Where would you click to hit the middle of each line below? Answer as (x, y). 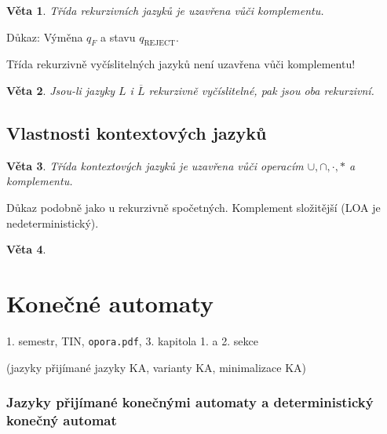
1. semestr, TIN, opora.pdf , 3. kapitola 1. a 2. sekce (132, 340)
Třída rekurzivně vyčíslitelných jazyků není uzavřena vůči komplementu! (181, 64)
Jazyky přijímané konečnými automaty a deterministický (190, 402)
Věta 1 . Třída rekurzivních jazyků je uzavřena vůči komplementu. (165, 10)
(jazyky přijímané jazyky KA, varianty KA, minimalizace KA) (156, 367)
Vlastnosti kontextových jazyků (137, 132)
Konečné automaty (110, 303)
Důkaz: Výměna (45, 36)
